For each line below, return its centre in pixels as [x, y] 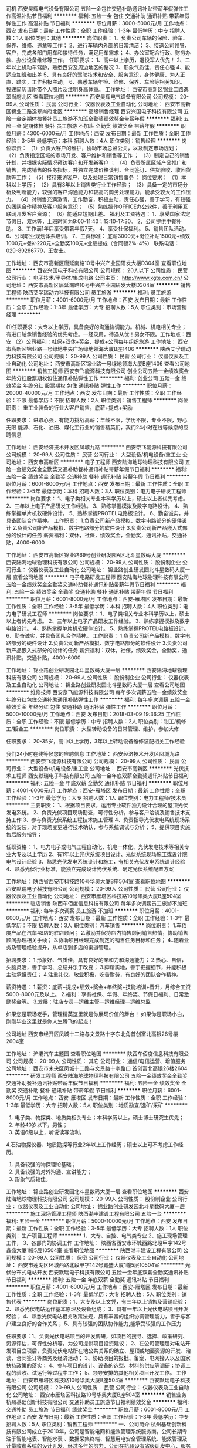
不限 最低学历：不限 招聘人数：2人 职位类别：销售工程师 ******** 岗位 [102, 400]
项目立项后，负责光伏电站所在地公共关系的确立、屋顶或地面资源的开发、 [98, 1351]
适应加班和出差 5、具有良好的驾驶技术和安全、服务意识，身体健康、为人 [93, 75]
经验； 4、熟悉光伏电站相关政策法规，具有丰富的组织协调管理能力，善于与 [96, 1316]
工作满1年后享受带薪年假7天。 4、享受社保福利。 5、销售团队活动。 [108, 229]
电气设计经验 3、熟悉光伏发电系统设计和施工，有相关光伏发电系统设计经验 [96, 862]
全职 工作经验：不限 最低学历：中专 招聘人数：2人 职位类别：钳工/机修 [101, 721]
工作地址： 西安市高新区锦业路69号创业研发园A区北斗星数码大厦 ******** [96, 555]
